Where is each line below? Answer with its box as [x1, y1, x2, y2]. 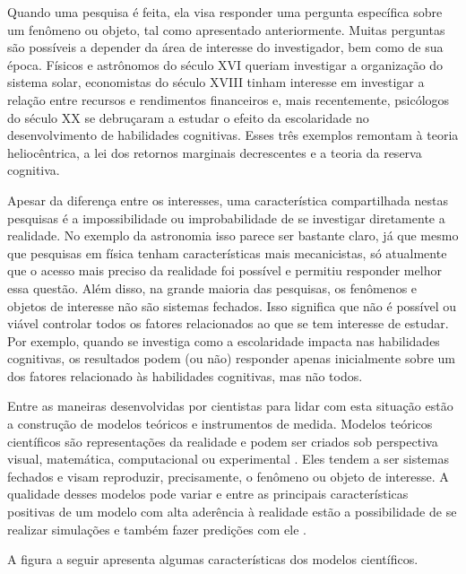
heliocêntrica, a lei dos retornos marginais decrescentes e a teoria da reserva [7, 143, 422, 161]
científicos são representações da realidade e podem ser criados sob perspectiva [7, 431, 438, 450]
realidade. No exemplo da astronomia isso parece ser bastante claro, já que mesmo [7, 226, 459, 245]
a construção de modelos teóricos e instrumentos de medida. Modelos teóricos [7, 414, 433, 433]
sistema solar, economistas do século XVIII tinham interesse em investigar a [7, 73, 425, 91]
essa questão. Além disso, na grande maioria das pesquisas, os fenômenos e [7, 278, 418, 297]
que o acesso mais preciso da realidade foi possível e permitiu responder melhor [7, 261, 442, 280]
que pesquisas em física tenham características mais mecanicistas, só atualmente [7, 243, 447, 262]
